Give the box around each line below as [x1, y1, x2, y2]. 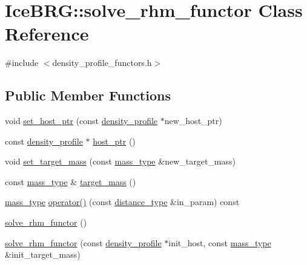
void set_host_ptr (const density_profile [5, 114, 158, 127]
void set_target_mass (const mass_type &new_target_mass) [5, 155, 236, 168]
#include [5, 56, 39, 69]
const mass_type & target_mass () [5, 175, 136, 188]
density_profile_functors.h [52, 56, 152, 69]
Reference [5, 21, 89, 46]
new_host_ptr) [164, 114, 222, 127]
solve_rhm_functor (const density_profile [5, 236, 162, 249]
